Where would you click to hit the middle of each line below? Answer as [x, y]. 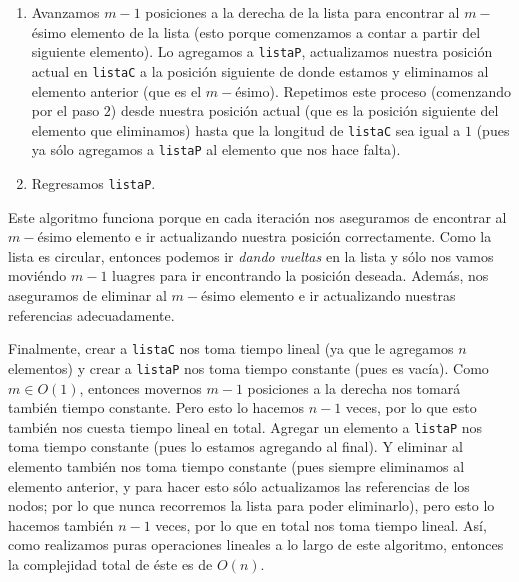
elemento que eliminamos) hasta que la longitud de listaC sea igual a [246, 129]
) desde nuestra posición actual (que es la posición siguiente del [304, 110]
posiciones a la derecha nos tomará [354, 387]
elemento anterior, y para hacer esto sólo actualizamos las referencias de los [239, 485]
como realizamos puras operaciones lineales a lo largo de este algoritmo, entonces [256, 544]
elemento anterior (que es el [116, 90]
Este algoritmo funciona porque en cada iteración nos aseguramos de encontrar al [257, 216]
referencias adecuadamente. [91, 314]
